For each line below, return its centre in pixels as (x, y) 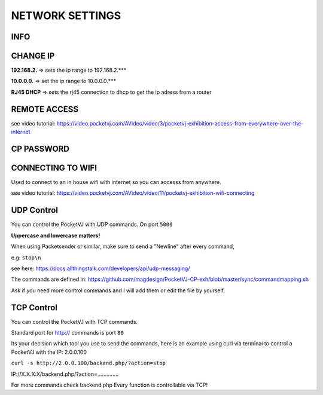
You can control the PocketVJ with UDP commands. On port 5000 (92, 225)
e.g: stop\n (26, 258)
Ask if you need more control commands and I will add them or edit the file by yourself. (118, 290)
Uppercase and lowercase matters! (56, 235)
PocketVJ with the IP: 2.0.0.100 (49, 352)
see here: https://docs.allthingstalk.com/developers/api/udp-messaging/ (100, 268)
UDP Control (34, 210)
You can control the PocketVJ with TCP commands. (74, 321)
